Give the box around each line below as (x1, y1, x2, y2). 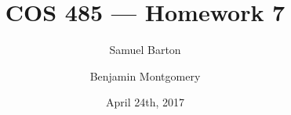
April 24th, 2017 (105, 94, 184, 110)
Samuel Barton (109, 41, 181, 58)
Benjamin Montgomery (89, 67, 201, 84)
